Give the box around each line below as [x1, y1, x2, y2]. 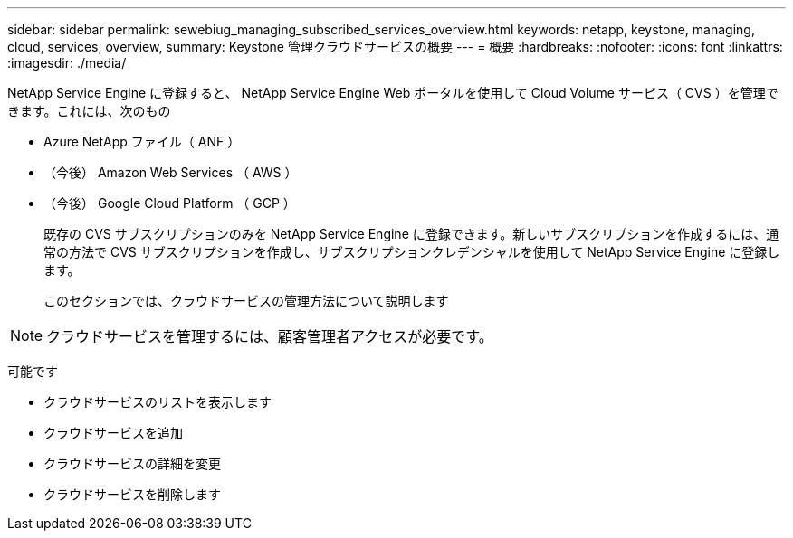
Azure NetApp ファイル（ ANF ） [43, 134, 241, 149]
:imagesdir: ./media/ [7, 55, 127, 71]
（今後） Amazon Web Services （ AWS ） [43, 165, 298, 180]
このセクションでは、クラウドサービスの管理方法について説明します [43, 293, 449, 308]
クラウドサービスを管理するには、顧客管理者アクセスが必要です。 [46, 327, 493, 345]
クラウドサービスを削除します [43, 486, 221, 502]
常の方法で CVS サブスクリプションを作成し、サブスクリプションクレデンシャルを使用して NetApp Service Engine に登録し [43, 244, 780, 260]
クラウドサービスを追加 [43, 425, 183, 440]
